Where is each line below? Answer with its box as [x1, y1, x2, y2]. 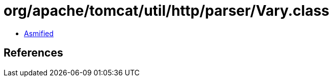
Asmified [24, 29, 54, 38]
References [4, 46, 63, 60]
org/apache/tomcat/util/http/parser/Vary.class [4, 2, 329, 19]
